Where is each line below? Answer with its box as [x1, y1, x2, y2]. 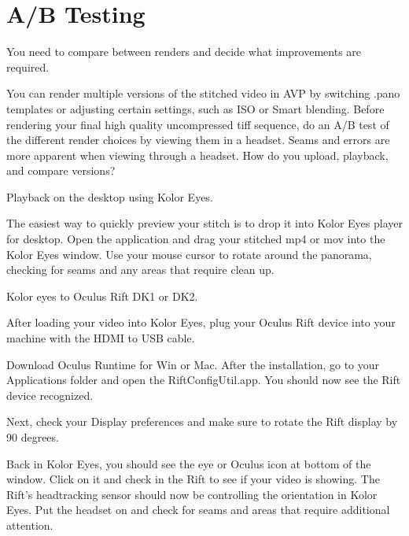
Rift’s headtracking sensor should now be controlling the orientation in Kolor [6, 486, 378, 502]
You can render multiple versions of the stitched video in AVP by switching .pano [6, 85, 400, 102]
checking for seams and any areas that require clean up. [6, 261, 275, 278]
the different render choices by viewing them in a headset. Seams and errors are [6, 131, 390, 148]
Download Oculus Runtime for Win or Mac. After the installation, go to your [6, 356, 380, 372]
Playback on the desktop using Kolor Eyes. [6, 188, 213, 205]
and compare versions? [6, 162, 116, 179]
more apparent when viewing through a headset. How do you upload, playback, [6, 146, 389, 163]
